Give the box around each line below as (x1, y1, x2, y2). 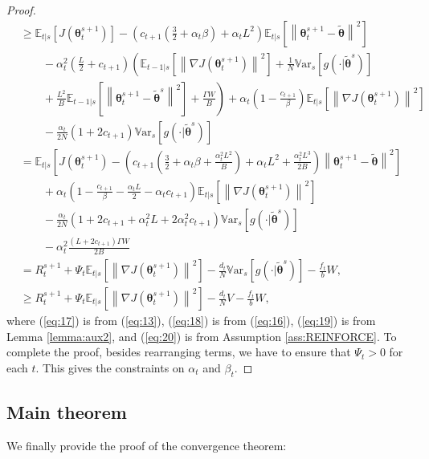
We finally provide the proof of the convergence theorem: (6, 437, 287, 453)
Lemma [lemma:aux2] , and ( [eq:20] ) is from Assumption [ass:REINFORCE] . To (6, 327, 397, 344)
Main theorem (6, 400, 127, 424)
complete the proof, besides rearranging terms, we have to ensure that (6, 343, 351, 360)
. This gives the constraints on (35, 359, 185, 376)
